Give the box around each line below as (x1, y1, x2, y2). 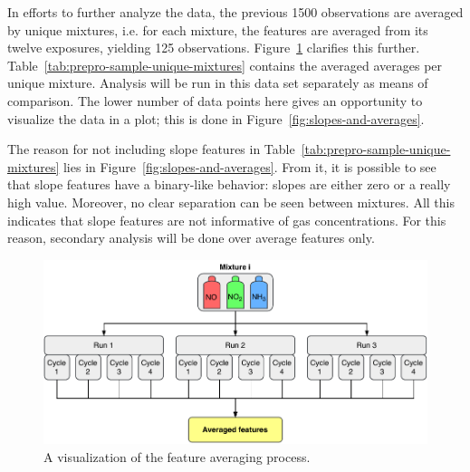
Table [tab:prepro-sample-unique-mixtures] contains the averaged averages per (7, 55, 443, 74)
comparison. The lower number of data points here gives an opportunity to (7, 91, 423, 110)
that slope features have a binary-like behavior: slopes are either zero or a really (7, 175, 451, 194)
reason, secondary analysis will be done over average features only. (7, 228, 375, 247)
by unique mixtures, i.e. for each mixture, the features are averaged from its (7, 20, 428, 39)
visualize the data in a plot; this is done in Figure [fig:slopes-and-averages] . (7, 109, 425, 128)
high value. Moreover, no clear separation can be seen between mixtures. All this (7, 192, 455, 211)
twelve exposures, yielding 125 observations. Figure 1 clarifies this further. (7, 38, 420, 57)
